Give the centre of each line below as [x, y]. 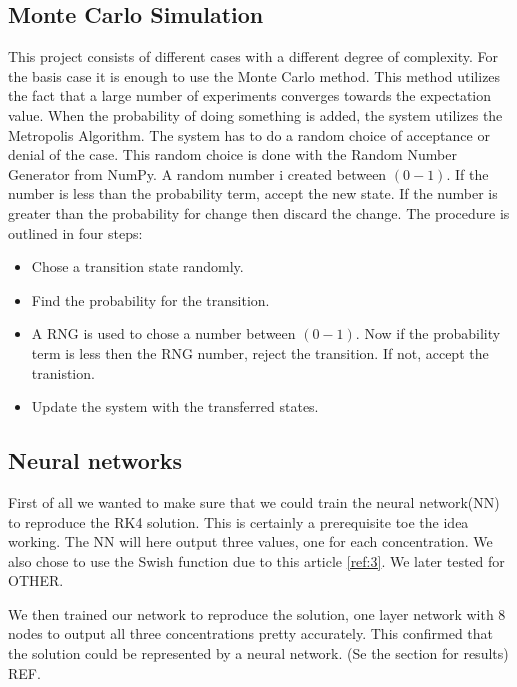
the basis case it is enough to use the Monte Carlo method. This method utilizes [254, 75]
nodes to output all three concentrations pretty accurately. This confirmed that [251, 633]
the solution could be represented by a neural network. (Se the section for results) [258, 653]
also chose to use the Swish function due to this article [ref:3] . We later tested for [256, 560]
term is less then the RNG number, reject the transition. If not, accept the [260, 352]
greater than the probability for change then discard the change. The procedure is [259, 212]
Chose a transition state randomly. [137, 266]
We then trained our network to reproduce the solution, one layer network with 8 [257, 613]
